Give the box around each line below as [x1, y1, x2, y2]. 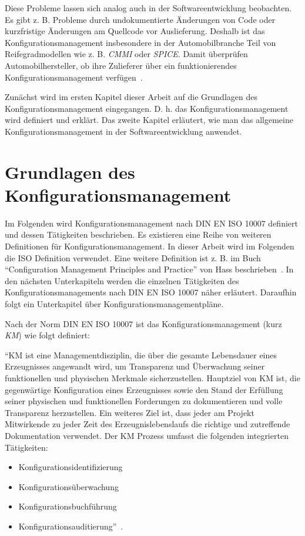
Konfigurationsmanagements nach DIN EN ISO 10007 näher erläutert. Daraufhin [5, 286, 297, 298]
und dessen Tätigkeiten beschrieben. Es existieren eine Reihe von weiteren [5, 228, 272, 241]
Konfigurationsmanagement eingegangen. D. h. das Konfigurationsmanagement [5, 102, 289, 114]
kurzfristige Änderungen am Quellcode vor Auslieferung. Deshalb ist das [5, 25, 265, 37]
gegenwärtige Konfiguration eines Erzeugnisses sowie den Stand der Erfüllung [5, 383, 283, 395]
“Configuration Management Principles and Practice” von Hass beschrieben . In [5, 263, 294, 275]
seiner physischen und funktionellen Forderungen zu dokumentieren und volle [5, 395, 283, 407]
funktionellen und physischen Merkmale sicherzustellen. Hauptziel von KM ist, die [5, 371, 300, 384]
